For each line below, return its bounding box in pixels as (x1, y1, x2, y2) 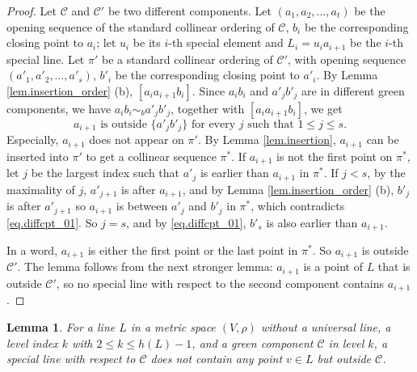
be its (133, 34, 161, 51)
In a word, (6, 242, 58, 258)
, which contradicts (251, 197, 345, 214)
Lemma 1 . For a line (6, 318, 116, 335)
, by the (367, 164, 406, 181)
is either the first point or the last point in (87, 242, 298, 258)
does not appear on (89, 131, 184, 148)
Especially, (6, 131, 59, 148)
